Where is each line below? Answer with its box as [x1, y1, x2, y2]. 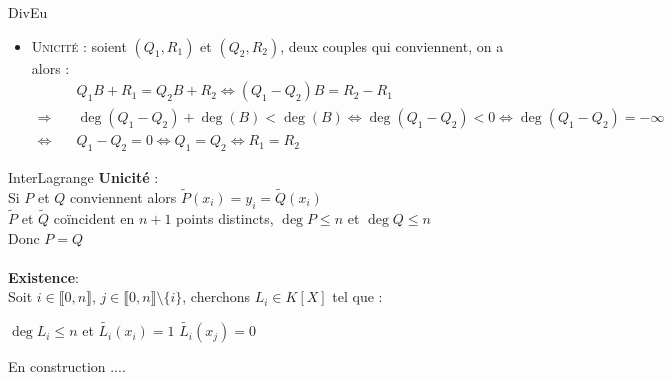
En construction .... [8, 356, 126, 377]
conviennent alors [70, 186, 177, 207]
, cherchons [182, 286, 251, 307]
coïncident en [53, 207, 135, 228]
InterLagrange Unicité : [8, 167, 159, 188]
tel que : [332, 286, 383, 307]
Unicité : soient [31, 35, 127, 56]
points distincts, [176, 207, 274, 228]
